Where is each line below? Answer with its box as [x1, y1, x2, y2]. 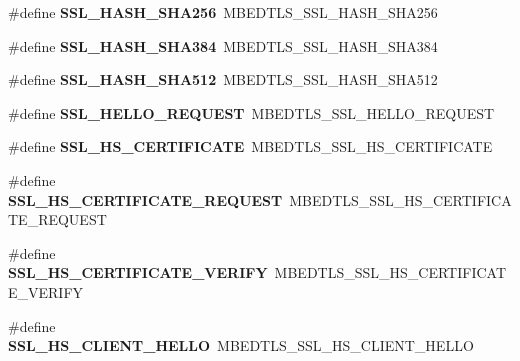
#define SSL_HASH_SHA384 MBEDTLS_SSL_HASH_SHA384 [8, 35, 438, 56]
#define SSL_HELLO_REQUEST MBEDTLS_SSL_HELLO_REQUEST [8, 102, 495, 123]
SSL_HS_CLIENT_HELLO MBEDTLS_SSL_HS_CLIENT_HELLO [8, 335, 474, 356]
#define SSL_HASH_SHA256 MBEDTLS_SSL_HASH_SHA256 [8, 2, 438, 22]
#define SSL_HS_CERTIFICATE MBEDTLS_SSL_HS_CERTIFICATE [8, 136, 493, 157]
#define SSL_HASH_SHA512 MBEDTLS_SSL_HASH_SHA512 [8, 69, 438, 90]
